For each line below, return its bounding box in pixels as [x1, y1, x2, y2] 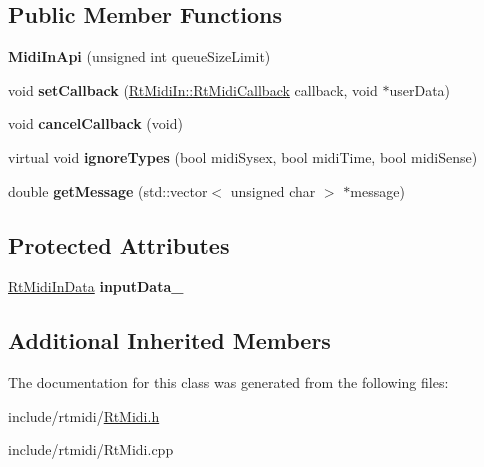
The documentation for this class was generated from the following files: [8, 372, 449, 393]
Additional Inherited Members [8, 325, 331, 356]
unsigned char [230, 180, 316, 201]
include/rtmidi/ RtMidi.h [8, 405, 160, 426]
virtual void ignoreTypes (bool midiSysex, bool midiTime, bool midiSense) [8, 146, 478, 167]
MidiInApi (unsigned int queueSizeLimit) [8, 46, 271, 67]
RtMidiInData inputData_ [8, 276, 184, 297]
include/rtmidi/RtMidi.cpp [8, 439, 174, 460]
